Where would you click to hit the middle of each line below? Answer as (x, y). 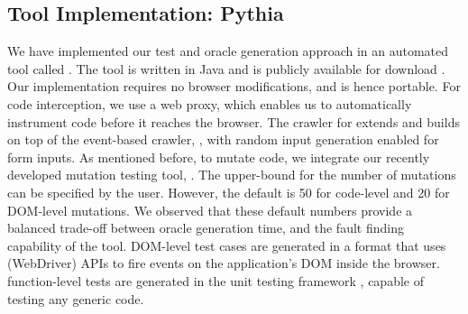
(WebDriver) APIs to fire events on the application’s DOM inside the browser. (224, 263)
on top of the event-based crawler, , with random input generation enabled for (223, 139)
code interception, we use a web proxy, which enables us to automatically (210, 103)
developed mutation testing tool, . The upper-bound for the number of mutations (232, 175)
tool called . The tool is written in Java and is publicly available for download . (226, 68)
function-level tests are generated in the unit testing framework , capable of (216, 280)
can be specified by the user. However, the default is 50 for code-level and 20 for (229, 192)
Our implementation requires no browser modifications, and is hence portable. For (234, 86)
